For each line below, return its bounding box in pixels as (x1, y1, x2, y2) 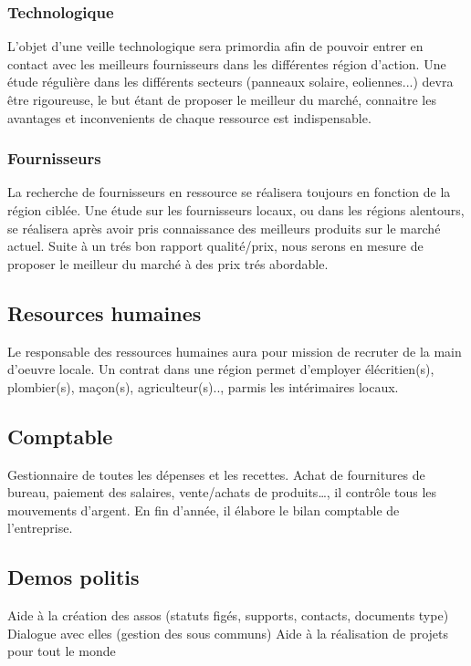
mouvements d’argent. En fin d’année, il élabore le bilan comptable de (7, 500, 400, 519)
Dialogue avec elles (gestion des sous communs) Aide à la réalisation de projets (7, 623, 449, 642)
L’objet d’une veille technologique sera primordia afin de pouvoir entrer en (7, 36, 424, 56)
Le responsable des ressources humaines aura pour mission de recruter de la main (7, 341, 462, 360)
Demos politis (7, 563, 140, 591)
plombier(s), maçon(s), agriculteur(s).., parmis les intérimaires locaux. (7, 377, 399, 396)
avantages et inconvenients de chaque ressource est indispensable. (7, 108, 372, 127)
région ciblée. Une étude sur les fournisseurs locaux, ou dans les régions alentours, (7, 201, 465, 219)
